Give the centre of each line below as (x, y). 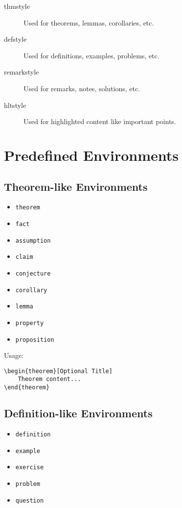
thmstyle (17, 6)
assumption (33, 241)
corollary (31, 290)
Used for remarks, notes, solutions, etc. (82, 88)
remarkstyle (22, 72)
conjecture (33, 273)
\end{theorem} (27, 388)
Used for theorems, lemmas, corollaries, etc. (89, 22)
